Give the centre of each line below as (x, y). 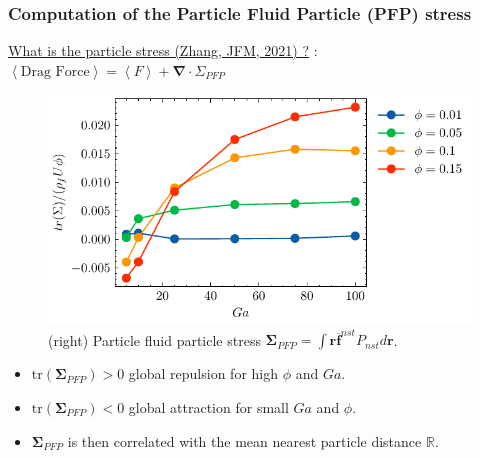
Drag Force (55, 71)
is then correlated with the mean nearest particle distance (244, 440)
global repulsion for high (203, 373)
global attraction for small (208, 406)
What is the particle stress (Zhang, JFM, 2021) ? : (163, 50)
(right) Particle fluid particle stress (154, 339)
